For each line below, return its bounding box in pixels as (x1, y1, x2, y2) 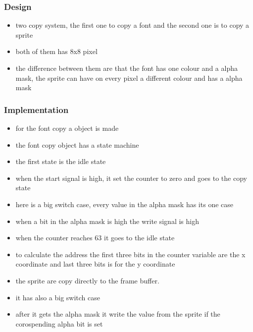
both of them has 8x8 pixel (15, 46, 98, 56)
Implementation (4, 103, 69, 115)
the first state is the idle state (15, 156, 106, 166)
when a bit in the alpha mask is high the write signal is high (15, 216, 199, 226)
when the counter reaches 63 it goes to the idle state (15, 232, 175, 243)
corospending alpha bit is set (15, 318, 103, 329)
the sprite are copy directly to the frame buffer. (15, 275, 159, 285)
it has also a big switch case (15, 292, 101, 302)
